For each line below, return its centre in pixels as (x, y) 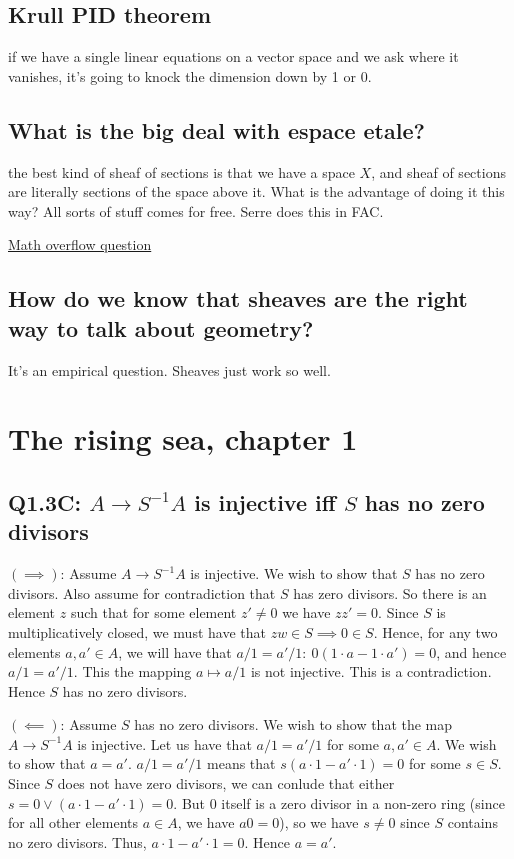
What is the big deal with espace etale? (216, 129)
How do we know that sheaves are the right (238, 298)
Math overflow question (80, 244)
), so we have (319, 822)
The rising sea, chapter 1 (183, 438)
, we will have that (175, 651)
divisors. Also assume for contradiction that (142, 592)
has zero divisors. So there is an (390, 592)
